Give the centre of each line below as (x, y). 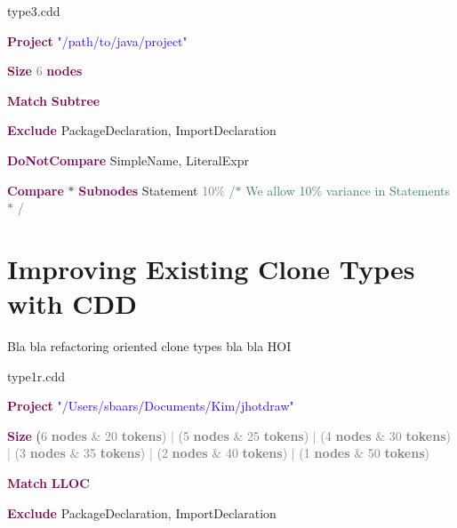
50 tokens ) (398, 453)
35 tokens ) (115, 453)
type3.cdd (34, 11)
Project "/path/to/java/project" (97, 40)
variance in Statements (388, 190)
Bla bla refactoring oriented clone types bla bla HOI (149, 346)
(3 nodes (40, 453)
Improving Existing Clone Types (211, 268)
